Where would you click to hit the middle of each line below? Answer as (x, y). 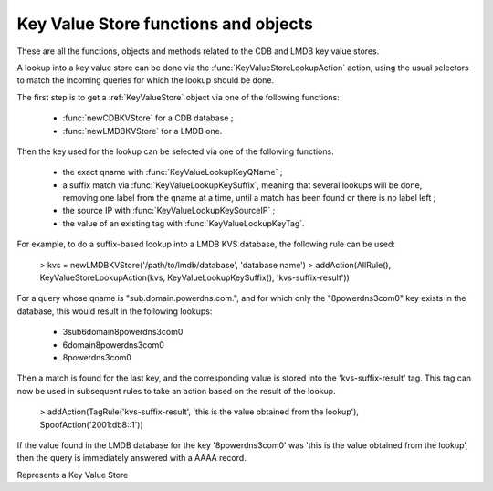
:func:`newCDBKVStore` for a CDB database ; (148, 118)
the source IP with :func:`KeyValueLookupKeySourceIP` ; (169, 211)
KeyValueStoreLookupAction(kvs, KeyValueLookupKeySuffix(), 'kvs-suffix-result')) (195, 277)
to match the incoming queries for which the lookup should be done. (145, 80)
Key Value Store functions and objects (165, 24)
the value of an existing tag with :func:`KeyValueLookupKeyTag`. (184, 223)
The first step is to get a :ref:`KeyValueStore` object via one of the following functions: (178, 97)
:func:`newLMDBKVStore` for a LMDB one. (142, 131)
